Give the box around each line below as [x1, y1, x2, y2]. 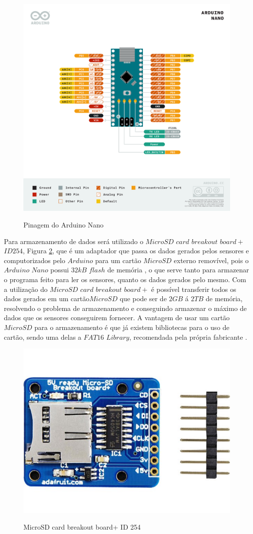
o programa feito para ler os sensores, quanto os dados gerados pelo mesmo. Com [4, 274, 247, 284]
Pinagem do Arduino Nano [23, 220, 104, 229]
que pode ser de [119, 293, 167, 304]
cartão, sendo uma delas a [4, 331, 81, 342]
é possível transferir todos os [151, 284, 236, 294]
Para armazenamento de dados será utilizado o [4, 236, 143, 246]
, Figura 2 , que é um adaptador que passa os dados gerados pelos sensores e [22, 246, 249, 256]
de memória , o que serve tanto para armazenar [107, 265, 249, 275]
